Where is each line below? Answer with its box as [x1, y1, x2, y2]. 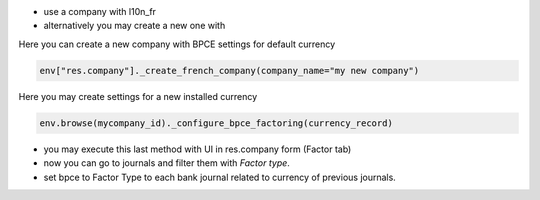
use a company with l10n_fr [43, 6, 157, 17]
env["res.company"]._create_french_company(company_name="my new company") [39, 65, 420, 76]
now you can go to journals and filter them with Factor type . [43, 157, 290, 169]
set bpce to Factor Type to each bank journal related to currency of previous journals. [43, 171, 397, 183]
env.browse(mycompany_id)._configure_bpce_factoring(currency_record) [39, 117, 394, 129]
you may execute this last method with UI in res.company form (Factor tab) [43, 143, 352, 155]
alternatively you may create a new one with [43, 20, 226, 32]
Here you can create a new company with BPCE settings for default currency [18, 38, 336, 50]
